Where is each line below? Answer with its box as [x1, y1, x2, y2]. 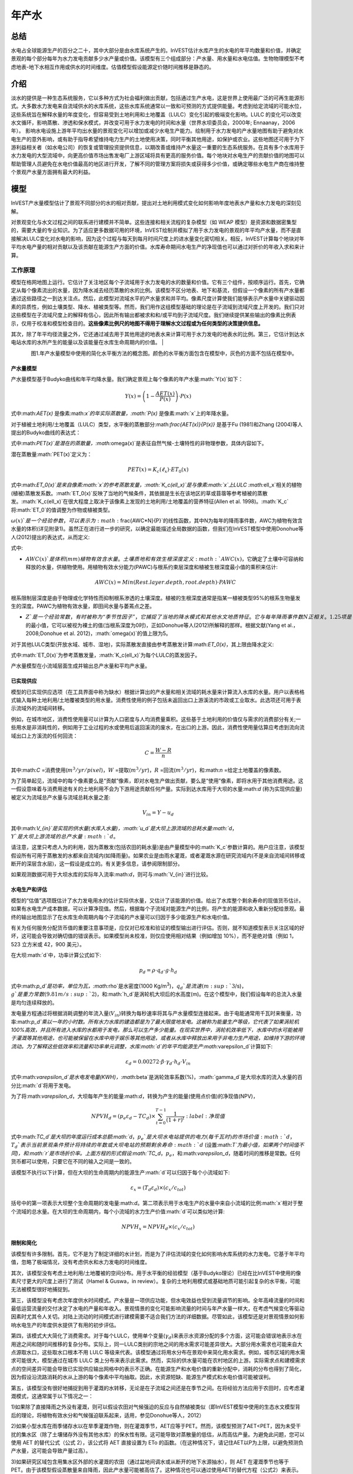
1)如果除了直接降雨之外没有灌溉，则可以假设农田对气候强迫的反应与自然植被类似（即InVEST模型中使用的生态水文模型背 [11, 1403, 301, 1410]
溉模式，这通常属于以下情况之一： [11, 1392, 94, 1400]
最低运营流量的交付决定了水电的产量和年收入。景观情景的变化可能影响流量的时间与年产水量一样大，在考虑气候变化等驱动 [11, 1305, 305, 1312]
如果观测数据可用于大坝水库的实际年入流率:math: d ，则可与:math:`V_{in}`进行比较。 [11, 871, 212, 878]
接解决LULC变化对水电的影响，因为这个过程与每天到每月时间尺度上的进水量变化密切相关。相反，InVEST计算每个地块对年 [11, 235, 305, 242]
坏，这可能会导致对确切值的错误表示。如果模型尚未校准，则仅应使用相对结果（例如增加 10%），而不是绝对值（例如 [11, 932, 288, 940]
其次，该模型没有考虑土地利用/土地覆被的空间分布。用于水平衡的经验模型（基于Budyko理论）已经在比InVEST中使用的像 [11, 1269, 301, 1276]
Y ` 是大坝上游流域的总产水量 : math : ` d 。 [11, 833, 119, 840]
